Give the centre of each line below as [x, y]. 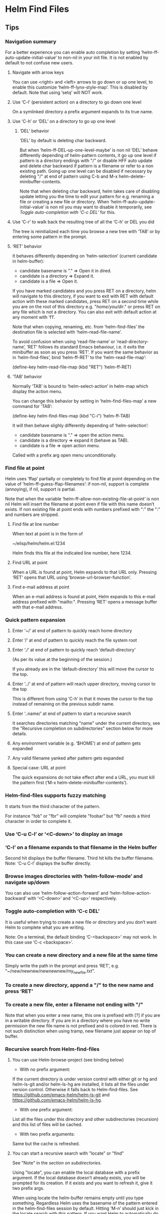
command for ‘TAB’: [32, 406]
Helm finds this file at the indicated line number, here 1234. [72, 553]
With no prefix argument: [45, 1069]
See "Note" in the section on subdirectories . [57, 1163]
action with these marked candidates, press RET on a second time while [85, 301]
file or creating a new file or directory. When [64, 202]
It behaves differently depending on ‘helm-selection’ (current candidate [85, 255]
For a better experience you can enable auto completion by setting [73, 52]
